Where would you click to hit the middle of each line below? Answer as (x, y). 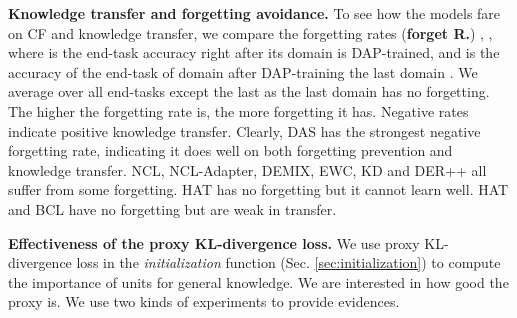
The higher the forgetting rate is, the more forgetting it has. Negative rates (238, 110)
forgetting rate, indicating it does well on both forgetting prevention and (230, 150)
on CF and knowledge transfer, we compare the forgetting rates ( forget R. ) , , (250, 32)
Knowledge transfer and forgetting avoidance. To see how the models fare (254, 13)
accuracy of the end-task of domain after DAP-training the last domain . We (243, 71)
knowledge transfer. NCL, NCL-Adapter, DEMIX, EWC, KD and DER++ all (247, 169)
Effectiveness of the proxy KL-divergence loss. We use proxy (214, 242)
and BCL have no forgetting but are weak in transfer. (172, 208)
